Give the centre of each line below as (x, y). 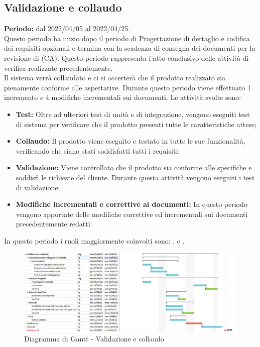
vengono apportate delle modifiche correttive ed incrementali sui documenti (132, 214)
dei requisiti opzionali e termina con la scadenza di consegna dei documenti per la (130, 48)
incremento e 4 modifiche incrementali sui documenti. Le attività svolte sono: (123, 97)
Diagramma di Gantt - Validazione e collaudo (94, 339)
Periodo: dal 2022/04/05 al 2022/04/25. (67, 28)
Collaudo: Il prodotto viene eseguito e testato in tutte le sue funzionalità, (131, 141)
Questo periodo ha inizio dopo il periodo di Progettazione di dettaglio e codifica (127, 38)
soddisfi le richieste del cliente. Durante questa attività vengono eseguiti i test (135, 177)
